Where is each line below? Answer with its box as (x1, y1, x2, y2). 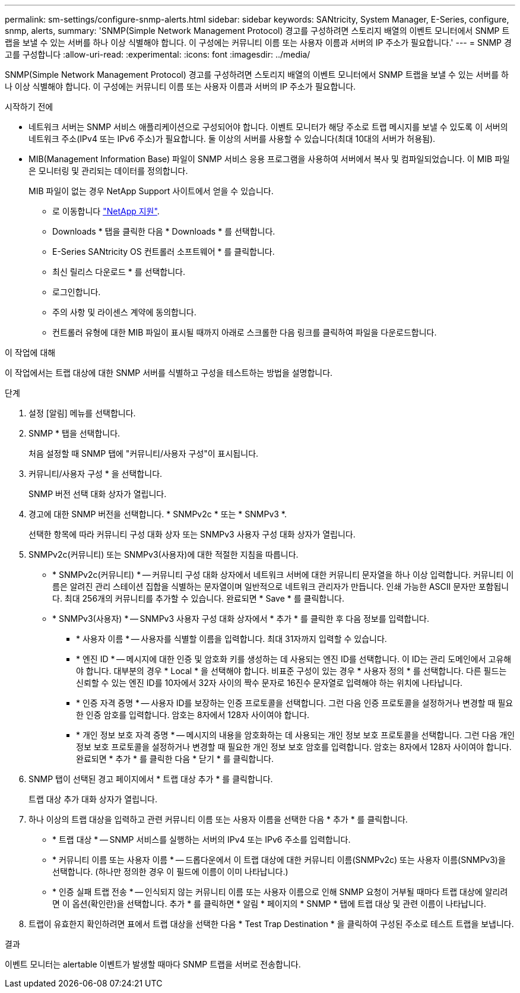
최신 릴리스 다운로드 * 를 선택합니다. (52, 267, 185, 277)
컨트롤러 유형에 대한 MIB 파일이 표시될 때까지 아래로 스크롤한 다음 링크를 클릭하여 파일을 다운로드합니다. (52, 327, 437, 337)
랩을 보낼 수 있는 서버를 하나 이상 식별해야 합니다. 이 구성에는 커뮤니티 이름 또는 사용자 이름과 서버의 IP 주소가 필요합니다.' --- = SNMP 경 (5, 37, 512, 48)
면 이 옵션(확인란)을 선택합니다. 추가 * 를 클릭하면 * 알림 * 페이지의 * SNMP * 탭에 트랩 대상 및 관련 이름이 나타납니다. (52, 899, 486, 909)
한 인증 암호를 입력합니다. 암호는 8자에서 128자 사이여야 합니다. (76, 710, 310, 720)
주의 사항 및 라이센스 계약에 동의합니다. (52, 307, 196, 317)
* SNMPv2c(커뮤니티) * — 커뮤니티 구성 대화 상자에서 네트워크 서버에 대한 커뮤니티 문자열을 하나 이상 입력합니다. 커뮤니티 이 (52, 570, 514, 580)
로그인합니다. (52, 287, 101, 297)
